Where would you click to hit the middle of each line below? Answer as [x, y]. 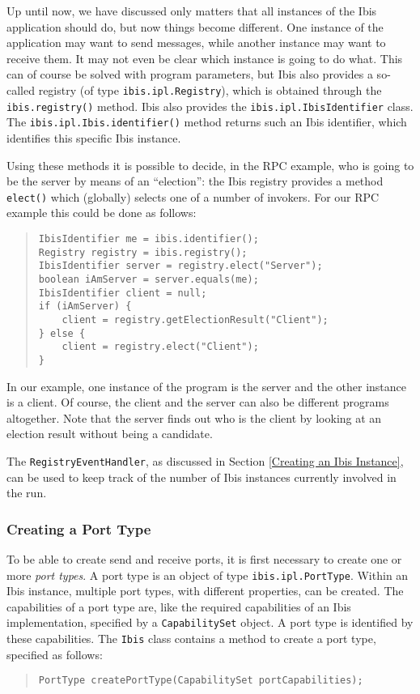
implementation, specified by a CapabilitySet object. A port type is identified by [210, 622]
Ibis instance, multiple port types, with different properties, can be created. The [205, 591]
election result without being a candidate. [110, 434]
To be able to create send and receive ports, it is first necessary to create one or [204, 558]
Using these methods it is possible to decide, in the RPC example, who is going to [210, 165]
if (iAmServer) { [85, 307]
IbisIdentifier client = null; [123, 293]
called [21, 89]
